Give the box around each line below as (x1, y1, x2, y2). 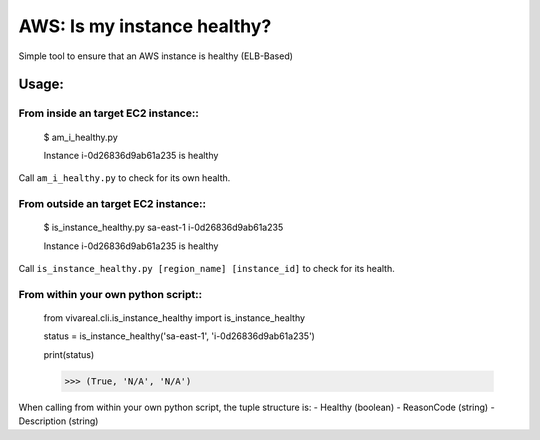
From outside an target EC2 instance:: (18, 197, 207, 211)
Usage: (18, 76, 65, 93)
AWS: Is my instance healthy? (18, 15, 272, 37)
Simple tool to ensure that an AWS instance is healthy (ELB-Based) (18, 50, 294, 62)
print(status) (43, 348, 95, 360)
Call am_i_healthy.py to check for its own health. (18, 172, 231, 184)
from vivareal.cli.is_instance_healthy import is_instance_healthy (43, 311, 305, 324)
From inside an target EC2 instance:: (18, 106, 199, 120)
